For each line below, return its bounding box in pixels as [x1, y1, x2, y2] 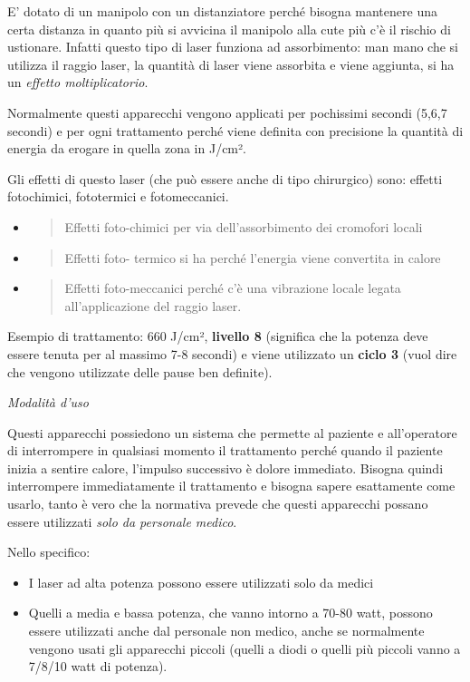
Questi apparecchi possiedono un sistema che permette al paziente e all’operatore [7, 423, 457, 442]
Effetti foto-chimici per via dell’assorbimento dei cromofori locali [64, 217, 423, 236]
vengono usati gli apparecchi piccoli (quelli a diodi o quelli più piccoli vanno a [28, 638, 461, 658]
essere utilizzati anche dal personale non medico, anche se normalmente [28, 621, 425, 640]
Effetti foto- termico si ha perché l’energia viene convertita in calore [64, 248, 441, 267]
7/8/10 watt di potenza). [28, 657, 168, 676]
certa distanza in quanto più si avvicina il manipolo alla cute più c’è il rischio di [7, 19, 451, 38]
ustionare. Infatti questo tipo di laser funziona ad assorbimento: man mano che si [7, 37, 458, 56]
